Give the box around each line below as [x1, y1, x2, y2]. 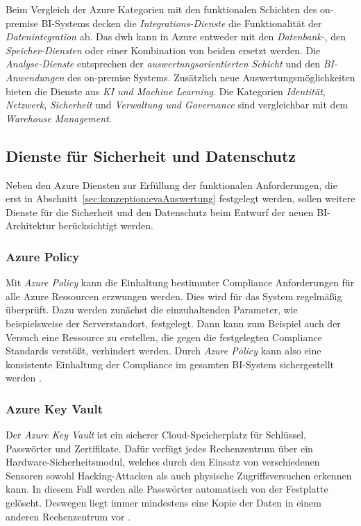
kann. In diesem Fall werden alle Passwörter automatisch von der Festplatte [6, 482, 328, 496]
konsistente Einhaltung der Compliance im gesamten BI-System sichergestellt [6, 356, 334, 371]
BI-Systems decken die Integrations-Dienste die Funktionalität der [41, 15, 322, 30]
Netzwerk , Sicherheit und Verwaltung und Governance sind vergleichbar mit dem [6, 97, 349, 112]
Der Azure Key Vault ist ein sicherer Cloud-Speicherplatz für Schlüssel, [6, 427, 306, 442]
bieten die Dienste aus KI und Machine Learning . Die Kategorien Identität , [6, 83, 326, 98]
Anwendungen [6, 69, 65, 84]
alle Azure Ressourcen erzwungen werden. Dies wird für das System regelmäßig [6, 288, 342, 303]
